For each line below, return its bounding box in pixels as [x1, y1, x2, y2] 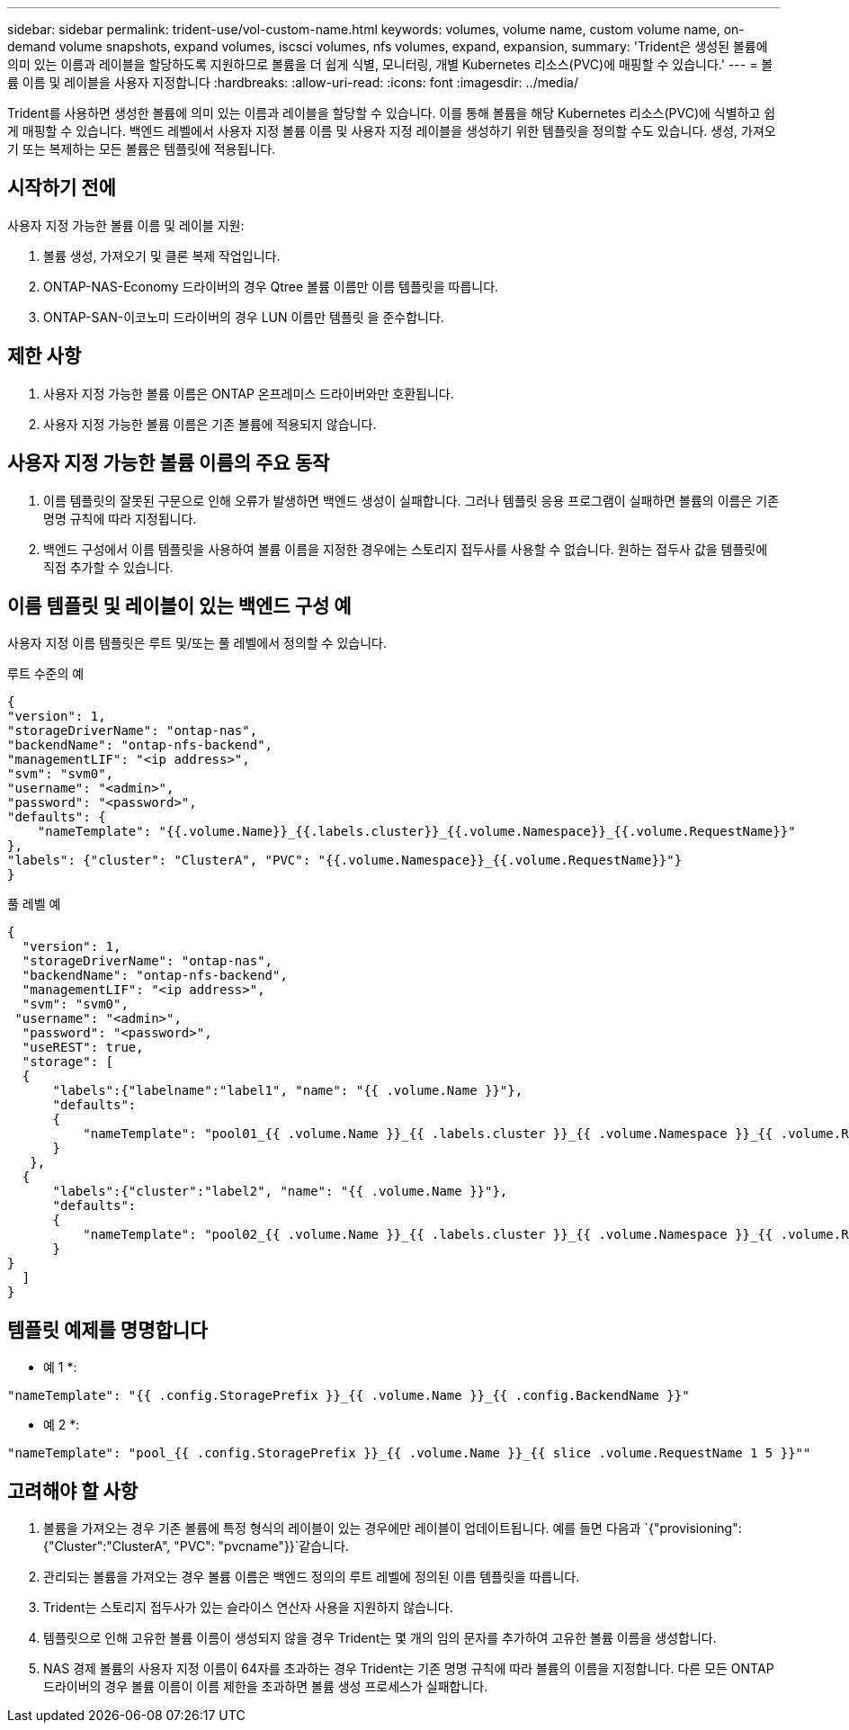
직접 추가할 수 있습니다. [43, 559, 174, 575]
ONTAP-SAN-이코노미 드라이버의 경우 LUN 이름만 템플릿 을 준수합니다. [43, 309, 444, 325]
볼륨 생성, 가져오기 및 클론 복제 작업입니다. [43, 247, 281, 264]
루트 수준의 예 [7, 666, 85, 682]
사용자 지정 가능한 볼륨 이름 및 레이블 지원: [7, 217, 245, 233]
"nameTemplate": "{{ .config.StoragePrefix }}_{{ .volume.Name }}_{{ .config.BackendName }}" [7, 1388, 690, 1403]
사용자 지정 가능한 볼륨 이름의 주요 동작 [7, 452, 330, 475]
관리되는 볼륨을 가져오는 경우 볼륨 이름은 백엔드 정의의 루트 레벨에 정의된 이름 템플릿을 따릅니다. [43, 1569, 580, 1585]
